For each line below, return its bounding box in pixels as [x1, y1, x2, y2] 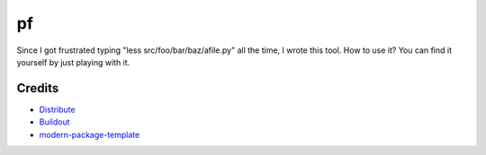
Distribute [39, 104, 76, 115]
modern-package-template [39, 129, 140, 140]
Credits [16, 81, 59, 96]
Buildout [39, 116, 71, 127]
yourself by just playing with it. [16, 56, 130, 67]
